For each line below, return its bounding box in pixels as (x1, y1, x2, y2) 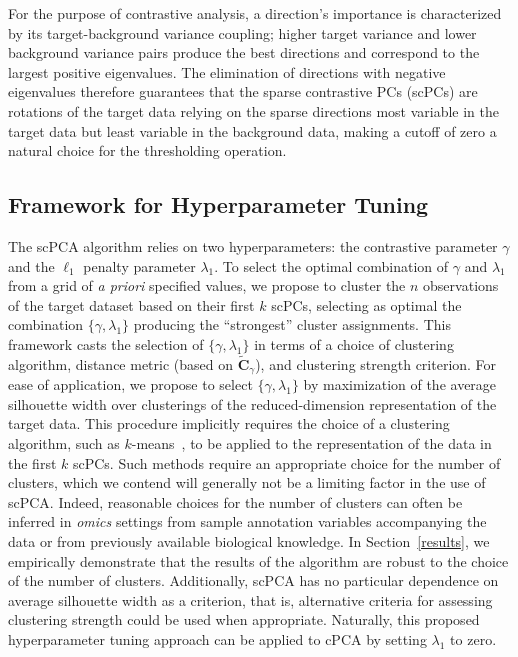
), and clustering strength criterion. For (255, 353, 497, 374)
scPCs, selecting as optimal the (271, 294, 462, 315)
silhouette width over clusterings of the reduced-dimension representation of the (8, 393, 497, 414)
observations (423, 275, 499, 296)
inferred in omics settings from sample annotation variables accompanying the (8, 511, 487, 532)
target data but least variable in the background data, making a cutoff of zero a (8, 120, 497, 141)
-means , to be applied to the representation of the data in (131, 432, 492, 453)
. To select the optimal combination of (214, 255, 449, 276)
